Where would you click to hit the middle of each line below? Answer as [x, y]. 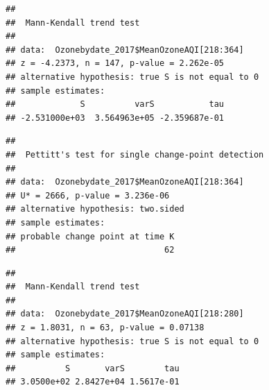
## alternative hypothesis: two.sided [95, 209]
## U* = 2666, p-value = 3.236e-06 [88, 195]
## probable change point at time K [90, 236]
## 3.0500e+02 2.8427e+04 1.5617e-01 [93, 382]
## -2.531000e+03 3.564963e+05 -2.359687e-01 [115, 118]
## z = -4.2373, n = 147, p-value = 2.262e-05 [115, 63]
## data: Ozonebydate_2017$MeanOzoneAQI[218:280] [125, 314]
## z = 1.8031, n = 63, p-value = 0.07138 [105, 328]
